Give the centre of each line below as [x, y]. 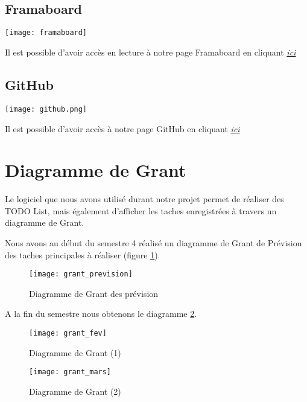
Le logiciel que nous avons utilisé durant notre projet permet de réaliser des [144, 199]
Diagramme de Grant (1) [75, 352]
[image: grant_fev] [68, 333]
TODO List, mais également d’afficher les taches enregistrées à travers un [141, 210]
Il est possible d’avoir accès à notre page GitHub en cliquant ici [122, 128]
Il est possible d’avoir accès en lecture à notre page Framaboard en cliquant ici [150, 52]
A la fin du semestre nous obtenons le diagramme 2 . [101, 314]
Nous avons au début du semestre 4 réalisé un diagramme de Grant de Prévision [153, 243]
